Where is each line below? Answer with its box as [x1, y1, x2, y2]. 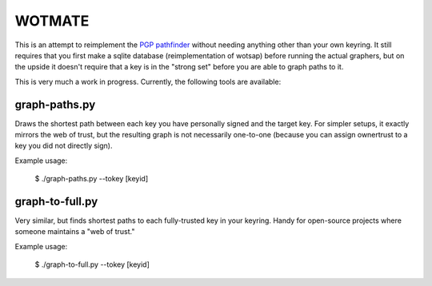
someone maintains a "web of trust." [14, 227, 135, 236]
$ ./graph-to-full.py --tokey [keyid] [34, 260, 150, 269]
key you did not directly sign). [14, 141, 113, 151]
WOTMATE [14, 12, 90, 30]
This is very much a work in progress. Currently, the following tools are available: [14, 77, 282, 86]
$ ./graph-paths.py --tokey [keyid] [34, 174, 149, 184]
